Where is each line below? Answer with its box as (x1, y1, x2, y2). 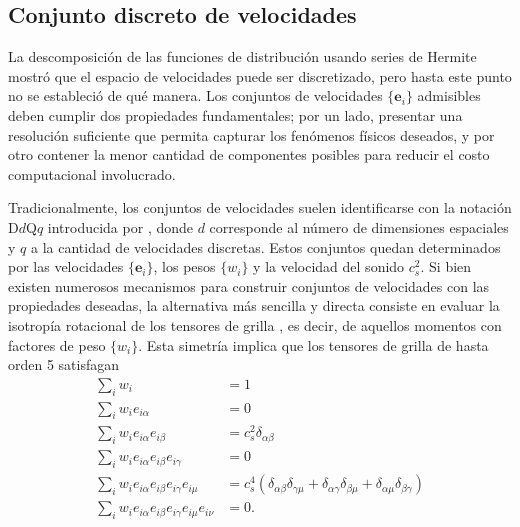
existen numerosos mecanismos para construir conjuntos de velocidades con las (8, 275, 490, 296)
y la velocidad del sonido (253, 256, 405, 277)
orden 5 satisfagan (8, 354, 120, 375)
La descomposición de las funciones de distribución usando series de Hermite (8, 46, 477, 67)
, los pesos (153, 256, 216, 277)
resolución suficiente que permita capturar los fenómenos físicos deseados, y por (8, 124, 495, 145)
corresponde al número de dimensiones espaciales (209, 216, 509, 237)
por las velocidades (8, 256, 124, 277)
